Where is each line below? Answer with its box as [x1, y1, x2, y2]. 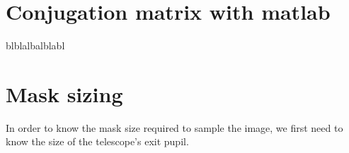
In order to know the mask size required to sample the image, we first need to [6, 120, 343, 135]
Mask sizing [6, 79, 123, 108]
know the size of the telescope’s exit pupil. [6, 134, 189, 149]
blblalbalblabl [6, 38, 65, 53]
